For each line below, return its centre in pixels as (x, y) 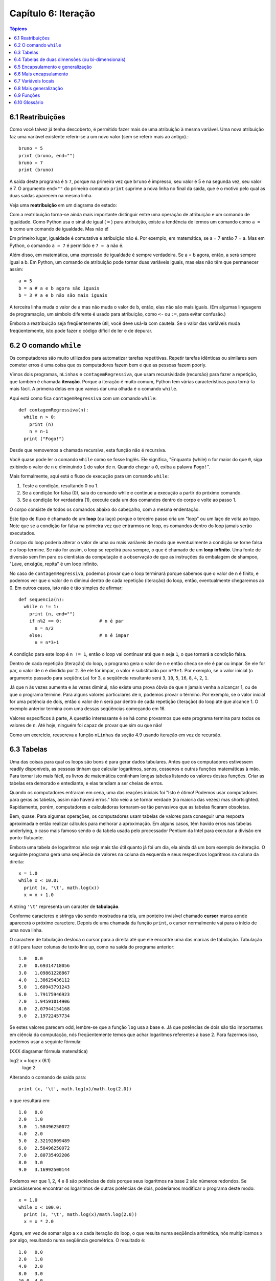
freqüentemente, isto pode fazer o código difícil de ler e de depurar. (81, 330)
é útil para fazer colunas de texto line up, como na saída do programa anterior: (92, 947)
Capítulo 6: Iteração (52, 13)
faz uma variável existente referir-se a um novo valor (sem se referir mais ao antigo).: (99, 136)
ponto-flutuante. (27, 838)
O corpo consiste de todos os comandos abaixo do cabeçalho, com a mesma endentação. (105, 509)
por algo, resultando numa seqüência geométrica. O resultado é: (77, 1241)
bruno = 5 (31, 148)
